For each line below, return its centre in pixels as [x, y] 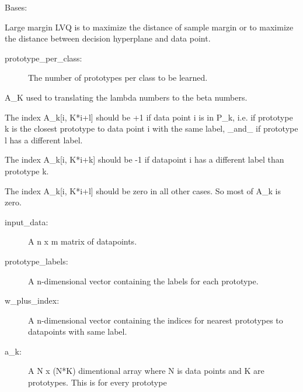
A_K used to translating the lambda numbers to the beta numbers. [126, 97]
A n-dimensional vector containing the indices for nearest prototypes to [156, 320]
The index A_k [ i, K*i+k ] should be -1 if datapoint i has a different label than [144, 159]
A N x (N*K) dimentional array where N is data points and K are [146, 371]
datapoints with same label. [78, 331]
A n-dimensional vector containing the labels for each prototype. [143, 281]
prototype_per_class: [43, 58]
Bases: [16, 7]
